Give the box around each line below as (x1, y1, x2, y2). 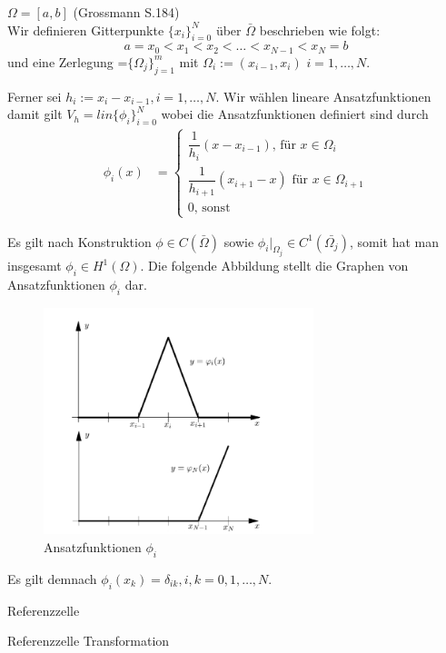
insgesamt (7, 256, 62, 275)
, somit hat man (349, 232, 439, 251)
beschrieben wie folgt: (259, 20, 381, 39)
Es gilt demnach (7, 569, 97, 588)
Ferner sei (7, 86, 62, 105)
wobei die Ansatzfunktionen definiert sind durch (161, 104, 429, 124)
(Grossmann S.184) (73, 3, 180, 21)
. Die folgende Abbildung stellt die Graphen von (140, 256, 409, 275)
